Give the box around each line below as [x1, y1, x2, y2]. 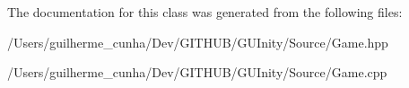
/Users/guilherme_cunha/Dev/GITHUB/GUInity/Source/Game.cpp [7, 63, 387, 82]
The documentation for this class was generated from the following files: [7, 3, 403, 21]
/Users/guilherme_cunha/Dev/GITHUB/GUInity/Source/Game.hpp [7, 32, 388, 51]
